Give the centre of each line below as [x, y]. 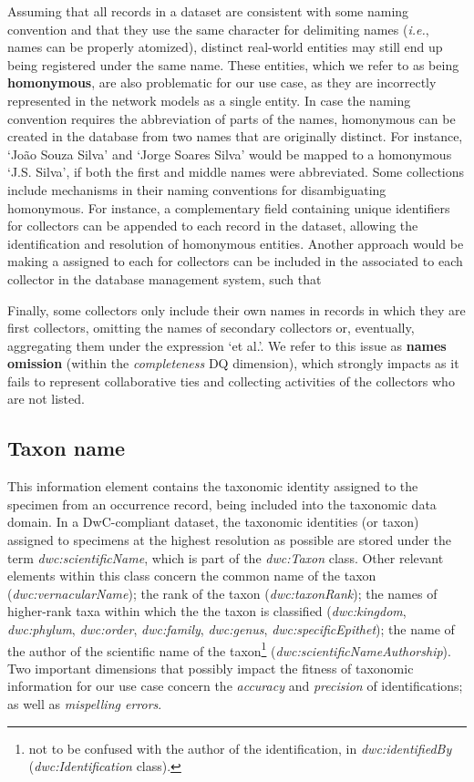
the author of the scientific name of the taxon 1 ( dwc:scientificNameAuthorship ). [229, 649]
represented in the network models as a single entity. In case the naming [209, 100]
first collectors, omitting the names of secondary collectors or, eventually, [211, 328]
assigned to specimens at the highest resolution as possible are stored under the [230, 540]
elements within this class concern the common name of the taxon [192, 576]
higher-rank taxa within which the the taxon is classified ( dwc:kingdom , [207, 611]
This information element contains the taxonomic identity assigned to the [213, 486]
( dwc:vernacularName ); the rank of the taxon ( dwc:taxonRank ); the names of [222, 593]
